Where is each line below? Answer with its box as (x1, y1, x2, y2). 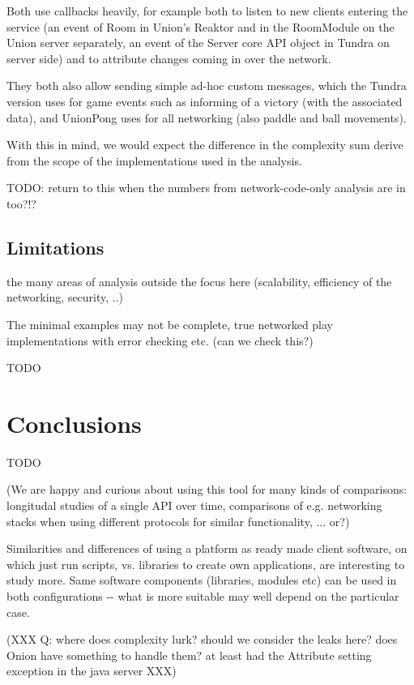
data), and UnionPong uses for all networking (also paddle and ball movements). (6, 109, 407, 126)
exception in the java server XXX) (6, 662, 177, 679)
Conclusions (6, 406, 142, 439)
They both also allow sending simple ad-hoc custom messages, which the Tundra (6, 77, 407, 94)
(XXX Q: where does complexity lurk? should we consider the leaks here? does (6, 631, 398, 648)
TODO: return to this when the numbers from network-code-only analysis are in (6, 179, 406, 196)
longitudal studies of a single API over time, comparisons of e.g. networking (6, 497, 382, 514)
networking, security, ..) (6, 289, 124, 306)
